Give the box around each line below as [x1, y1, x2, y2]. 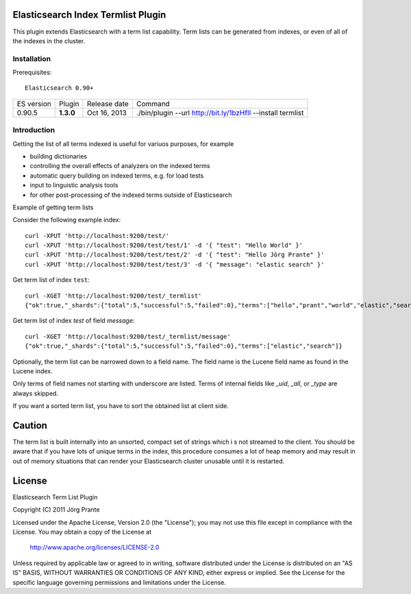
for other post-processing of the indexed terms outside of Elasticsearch [29, 191, 232, 199]
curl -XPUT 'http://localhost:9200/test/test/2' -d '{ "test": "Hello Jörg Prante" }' [25, 251, 325, 259]
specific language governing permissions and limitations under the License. [12, 578, 226, 586]
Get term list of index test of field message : [12, 316, 135, 325]
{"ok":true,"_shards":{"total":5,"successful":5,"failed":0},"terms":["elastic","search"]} [25, 342, 342, 350]
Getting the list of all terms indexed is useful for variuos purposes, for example [12, 139, 234, 147]
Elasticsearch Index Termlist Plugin [12, 9, 166, 21]
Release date [86, 99, 129, 108]
